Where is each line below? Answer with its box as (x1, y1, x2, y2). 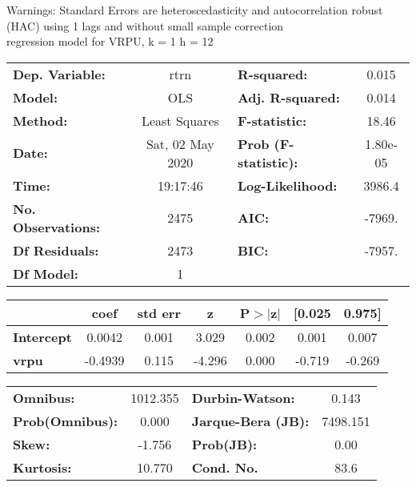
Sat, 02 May (146, 134, 214, 153)
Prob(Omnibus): (13, 411, 118, 430)
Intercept (13, 327, 72, 346)
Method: (13, 111, 68, 130)
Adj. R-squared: (237, 87, 340, 107)
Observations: (13, 217, 101, 236)
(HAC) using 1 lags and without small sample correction (6, 17, 284, 34)
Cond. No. (191, 457, 258, 477)
